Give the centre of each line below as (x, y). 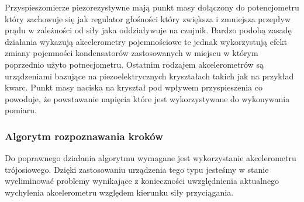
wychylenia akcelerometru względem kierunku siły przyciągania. (119, 192)
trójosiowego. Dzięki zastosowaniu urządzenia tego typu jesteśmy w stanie (137, 169)
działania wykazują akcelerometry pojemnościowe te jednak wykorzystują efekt (146, 41)
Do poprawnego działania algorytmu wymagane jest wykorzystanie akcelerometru (151, 158)
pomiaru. (21, 110)
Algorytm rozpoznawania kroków (84, 136)
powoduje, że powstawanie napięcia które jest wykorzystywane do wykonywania (147, 98)
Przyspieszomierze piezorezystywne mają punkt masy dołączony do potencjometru (152, 7)
